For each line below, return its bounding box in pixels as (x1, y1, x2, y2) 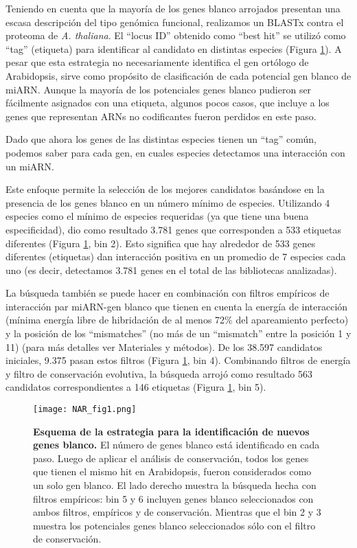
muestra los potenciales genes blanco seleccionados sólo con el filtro (33, 518, 316, 532)
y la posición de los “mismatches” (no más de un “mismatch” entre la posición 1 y (5, 326, 352, 341)
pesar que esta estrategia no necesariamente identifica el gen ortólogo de (5, 55, 309, 69)
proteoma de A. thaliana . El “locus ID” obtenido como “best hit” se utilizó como (5, 28, 346, 43)
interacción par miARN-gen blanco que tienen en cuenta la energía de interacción (5, 299, 348, 313)
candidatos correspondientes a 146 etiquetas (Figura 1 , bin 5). (5, 380, 266, 394)
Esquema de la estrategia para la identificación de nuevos (33, 424, 310, 438)
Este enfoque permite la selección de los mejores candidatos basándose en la (5, 182, 325, 196)
